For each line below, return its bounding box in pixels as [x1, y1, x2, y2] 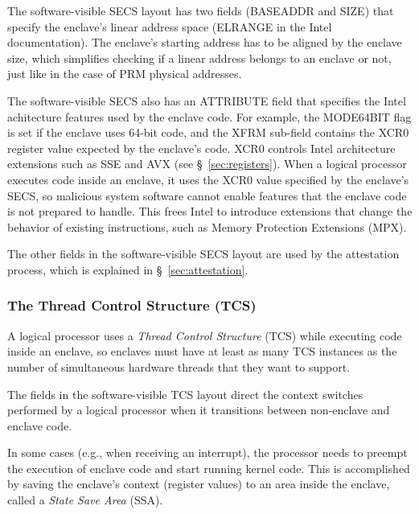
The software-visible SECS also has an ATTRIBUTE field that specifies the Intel [7, 92, 406, 109]
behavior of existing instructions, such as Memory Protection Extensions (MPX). [7, 218, 407, 235]
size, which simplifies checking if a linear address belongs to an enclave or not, [7, 49, 392, 66]
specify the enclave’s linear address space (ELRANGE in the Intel [7, 18, 332, 35]
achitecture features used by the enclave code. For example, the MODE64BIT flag [7, 108, 412, 125]
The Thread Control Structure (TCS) [7, 295, 257, 315]
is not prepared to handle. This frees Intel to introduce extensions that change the [7, 203, 413, 220]
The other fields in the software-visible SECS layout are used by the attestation [7, 245, 400, 262]
